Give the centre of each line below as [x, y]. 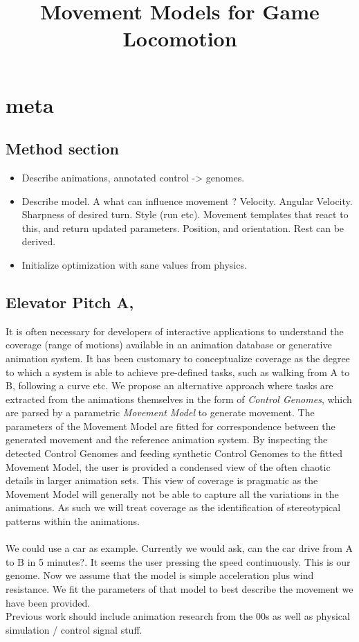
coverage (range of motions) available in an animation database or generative [169, 345]
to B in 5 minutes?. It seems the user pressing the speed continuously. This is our [178, 561]
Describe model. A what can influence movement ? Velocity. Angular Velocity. [187, 200]
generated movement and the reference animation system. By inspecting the [167, 439]
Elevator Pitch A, [70, 302]
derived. [39, 241]
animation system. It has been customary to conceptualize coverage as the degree [178, 358]
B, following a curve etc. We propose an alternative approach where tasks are [169, 385]
